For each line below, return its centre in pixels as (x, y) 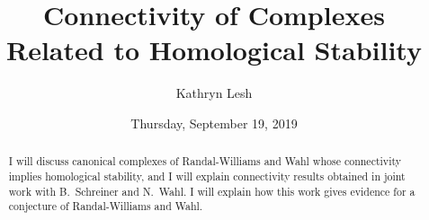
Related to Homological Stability (214, 50)
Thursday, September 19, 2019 (214, 123)
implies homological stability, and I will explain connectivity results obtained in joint (207, 176)
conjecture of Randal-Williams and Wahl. (106, 206)
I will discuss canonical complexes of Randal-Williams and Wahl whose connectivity (205, 161)
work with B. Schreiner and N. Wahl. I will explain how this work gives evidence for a (212, 191)
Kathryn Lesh (214, 93)
